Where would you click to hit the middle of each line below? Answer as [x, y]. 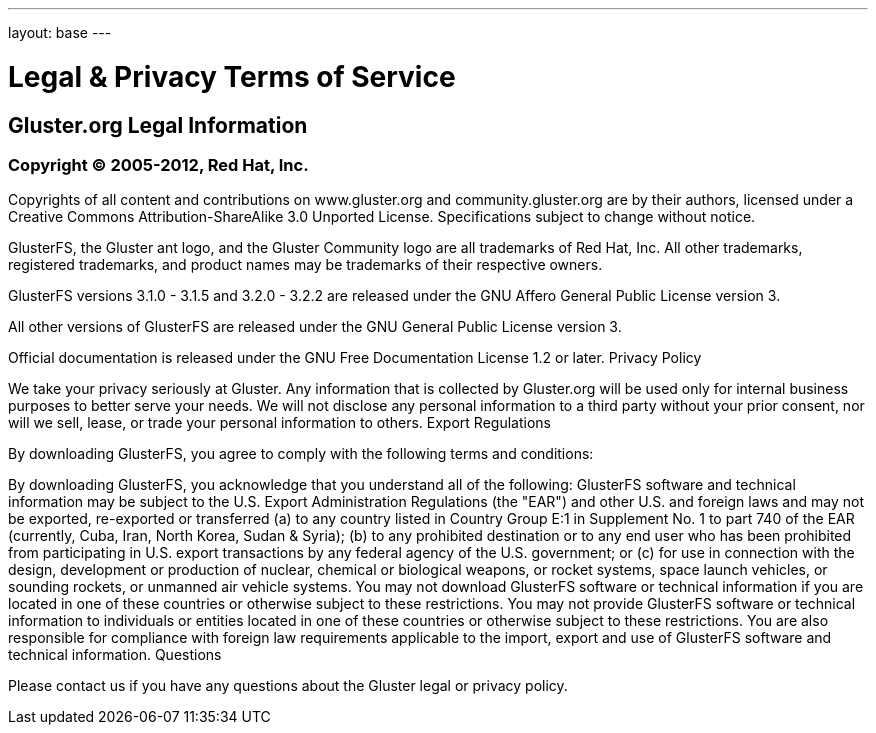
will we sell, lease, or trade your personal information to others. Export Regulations [279, 423]
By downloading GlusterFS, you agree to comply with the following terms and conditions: [301, 454]
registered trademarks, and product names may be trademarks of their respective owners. [305, 265]
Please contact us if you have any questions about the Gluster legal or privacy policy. [288, 686]
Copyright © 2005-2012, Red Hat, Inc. [158, 164]
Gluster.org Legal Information [158, 125]
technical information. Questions [115, 655]
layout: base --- [60, 32]
